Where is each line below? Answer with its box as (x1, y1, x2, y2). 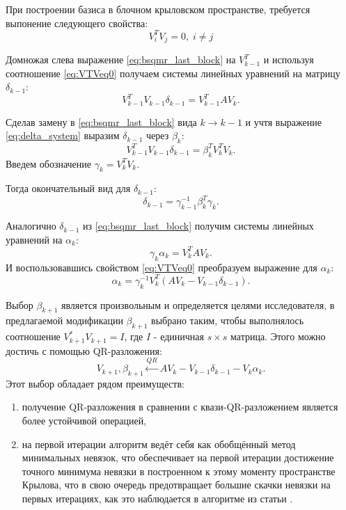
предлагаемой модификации (6, 313, 123, 328)
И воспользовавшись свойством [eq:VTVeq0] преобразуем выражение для (6, 260, 317, 274)
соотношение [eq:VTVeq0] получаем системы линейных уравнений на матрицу (6, 65, 340, 80)
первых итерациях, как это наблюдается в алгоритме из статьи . (22, 491, 293, 506)
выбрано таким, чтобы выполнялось (151, 313, 304, 328)
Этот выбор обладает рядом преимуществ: (6, 376, 184, 390)
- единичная (153, 329, 204, 344)
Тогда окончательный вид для (6, 181, 131, 196)
